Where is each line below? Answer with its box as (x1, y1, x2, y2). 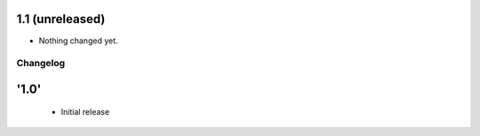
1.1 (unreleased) (16, 11, 106, 26)
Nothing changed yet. (38, 35, 119, 46)
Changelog (16, 57, 66, 70)
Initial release (60, 107, 110, 117)
